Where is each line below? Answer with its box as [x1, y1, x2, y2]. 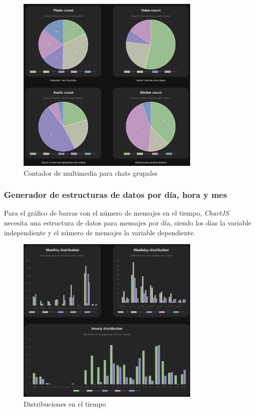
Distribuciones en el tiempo [24, 398, 106, 409]
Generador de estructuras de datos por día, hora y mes [4, 189, 227, 201]
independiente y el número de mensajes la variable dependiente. [4, 227, 196, 237]
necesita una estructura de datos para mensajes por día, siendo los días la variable [4, 217, 252, 227]
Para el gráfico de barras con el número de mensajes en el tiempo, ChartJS [4, 208, 229, 218]
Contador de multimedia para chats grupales [24, 167, 158, 178]
